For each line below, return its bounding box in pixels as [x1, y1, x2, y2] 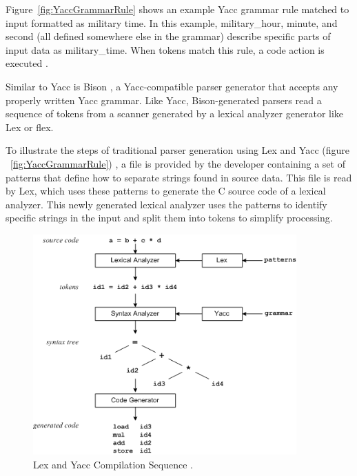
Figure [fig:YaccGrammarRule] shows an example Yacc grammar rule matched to [6, 2, 349, 16]
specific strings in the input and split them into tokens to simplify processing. [6, 210, 333, 225]
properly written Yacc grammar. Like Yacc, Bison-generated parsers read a [6, 92, 322, 107]
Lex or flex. [6, 119, 54, 134]
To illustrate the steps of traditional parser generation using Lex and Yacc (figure [6, 143, 349, 157]
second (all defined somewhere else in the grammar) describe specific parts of [6, 29, 331, 43]
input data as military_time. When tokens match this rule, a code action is [6, 42, 325, 57]
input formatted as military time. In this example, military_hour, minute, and [6, 15, 338, 30]
